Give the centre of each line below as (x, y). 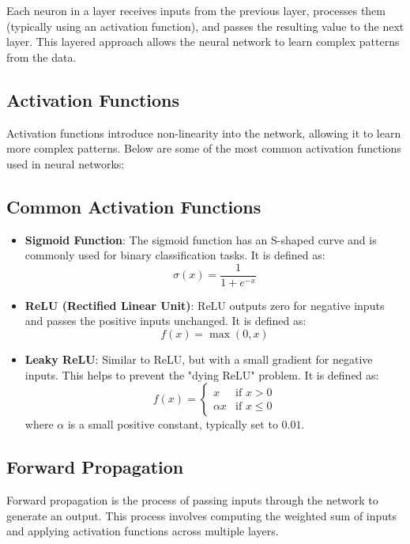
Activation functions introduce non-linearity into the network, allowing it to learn (204, 132)
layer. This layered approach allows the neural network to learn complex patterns (203, 42)
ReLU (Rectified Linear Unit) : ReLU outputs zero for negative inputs (205, 305)
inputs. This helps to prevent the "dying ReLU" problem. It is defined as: (202, 374)
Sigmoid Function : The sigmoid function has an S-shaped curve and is (201, 239)
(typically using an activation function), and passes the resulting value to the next (205, 26)
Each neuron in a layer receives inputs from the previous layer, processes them (196, 10)
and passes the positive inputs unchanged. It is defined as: (166, 321)
